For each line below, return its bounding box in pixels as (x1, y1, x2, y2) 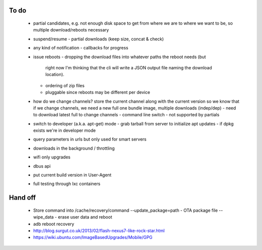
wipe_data (33, 214, 54, 220)
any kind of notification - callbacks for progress (33, 45, 129, 51)
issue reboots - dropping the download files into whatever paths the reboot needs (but (33, 54, 206, 60)
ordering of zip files (45, 82, 85, 88)
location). (45, 72, 65, 78)
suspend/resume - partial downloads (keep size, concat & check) (33, 36, 164, 42)
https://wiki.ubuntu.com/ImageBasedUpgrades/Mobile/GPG (33, 234, 153, 240)
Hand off (9, 194, 36, 202)
